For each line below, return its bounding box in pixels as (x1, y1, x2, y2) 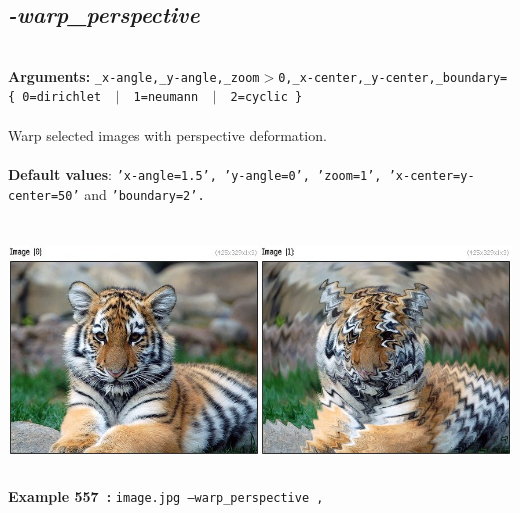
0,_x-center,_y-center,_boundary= (278, 70, 508, 85)
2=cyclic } (230, 90, 303, 105)
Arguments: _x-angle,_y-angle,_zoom (8, 65, 260, 86)
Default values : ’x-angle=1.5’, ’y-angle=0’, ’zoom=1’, (8, 163, 382, 184)
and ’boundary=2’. (84, 183, 205, 204)
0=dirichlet (22, 90, 102, 105)
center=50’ (8, 188, 80, 203)
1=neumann (133, 90, 199, 105)
